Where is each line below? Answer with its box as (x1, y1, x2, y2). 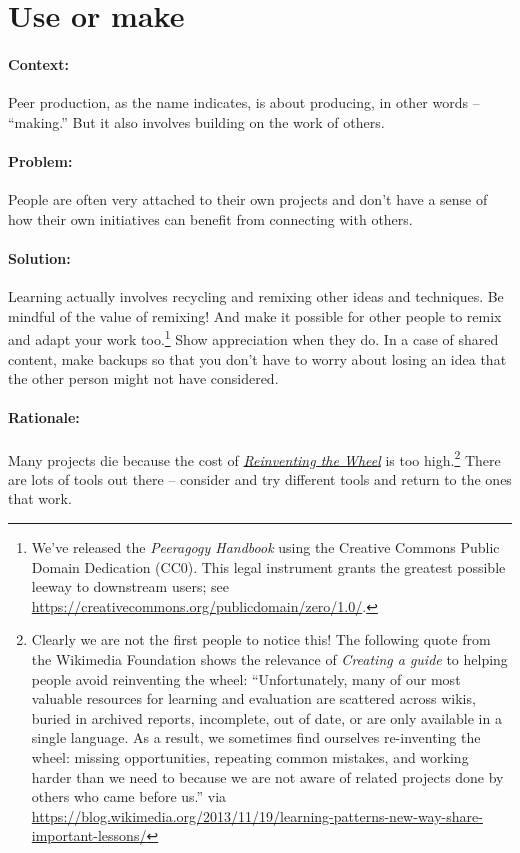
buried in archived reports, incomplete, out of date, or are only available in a (31, 707, 502, 728)
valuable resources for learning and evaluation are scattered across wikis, (31, 688, 476, 709)
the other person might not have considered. (8, 368, 279, 389)
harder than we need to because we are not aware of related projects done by (31, 766, 504, 787)
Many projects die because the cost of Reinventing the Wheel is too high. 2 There (8, 446, 501, 470)
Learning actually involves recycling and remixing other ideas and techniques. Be (8, 286, 504, 307)
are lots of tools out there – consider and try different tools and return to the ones (8, 468, 512, 489)
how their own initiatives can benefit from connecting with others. (8, 208, 413, 229)
